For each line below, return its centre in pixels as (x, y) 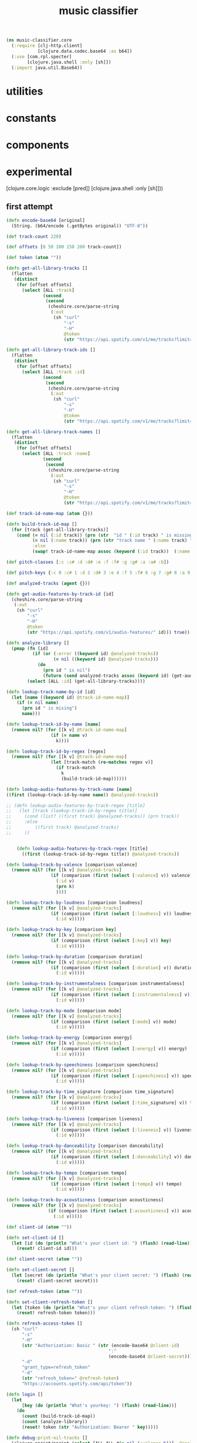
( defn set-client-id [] (35, 1238)
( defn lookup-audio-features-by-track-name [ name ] (69, 789)
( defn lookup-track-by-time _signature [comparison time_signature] (90, 1092)
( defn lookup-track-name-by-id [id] (51, 692)
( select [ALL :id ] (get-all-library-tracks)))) (86, 681)
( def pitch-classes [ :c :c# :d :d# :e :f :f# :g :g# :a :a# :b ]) (88, 562)
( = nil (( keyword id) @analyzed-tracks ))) (106, 659)
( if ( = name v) (69, 735)
